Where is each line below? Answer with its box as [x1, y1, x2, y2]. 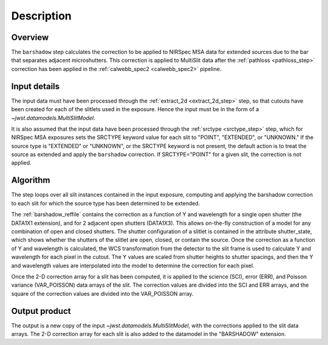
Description [11, 9, 72, 22]
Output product [11, 306, 71, 316]
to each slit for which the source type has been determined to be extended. [11, 199, 200, 207]
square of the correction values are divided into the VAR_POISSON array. [11, 290, 194, 297]
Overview [11, 32, 49, 43]
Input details [11, 81, 60, 91]
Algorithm [11, 175, 50, 185]
